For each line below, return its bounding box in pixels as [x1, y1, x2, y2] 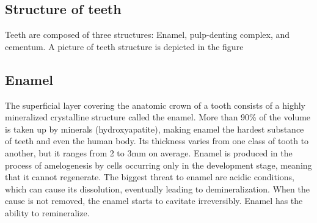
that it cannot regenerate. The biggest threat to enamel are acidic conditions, [5, 170, 294, 183]
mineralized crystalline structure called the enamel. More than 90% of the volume [5, 111, 311, 123]
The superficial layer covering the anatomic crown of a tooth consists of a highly [5, 98, 305, 111]
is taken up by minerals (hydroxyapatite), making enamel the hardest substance [5, 122, 304, 135]
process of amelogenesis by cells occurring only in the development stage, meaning [5, 158, 312, 171]
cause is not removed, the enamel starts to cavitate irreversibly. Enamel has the [5, 194, 303, 207]
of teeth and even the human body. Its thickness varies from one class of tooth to [5, 134, 309, 147]
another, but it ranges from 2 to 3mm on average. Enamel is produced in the [5, 146, 293, 159]
